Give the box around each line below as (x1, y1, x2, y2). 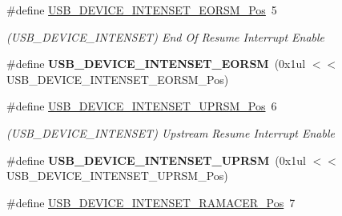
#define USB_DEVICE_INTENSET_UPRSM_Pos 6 (6, 98, 277, 114)
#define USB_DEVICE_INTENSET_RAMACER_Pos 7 (6, 194, 296, 210)
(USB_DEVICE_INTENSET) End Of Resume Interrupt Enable (6, 28, 325, 45)
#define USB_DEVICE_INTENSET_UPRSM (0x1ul (6, 151, 306, 168)
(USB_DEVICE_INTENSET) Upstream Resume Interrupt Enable (6, 124, 335, 141)
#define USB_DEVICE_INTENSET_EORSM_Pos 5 (6, 2, 277, 18)
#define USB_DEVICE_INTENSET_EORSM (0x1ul (6, 55, 306, 72)
